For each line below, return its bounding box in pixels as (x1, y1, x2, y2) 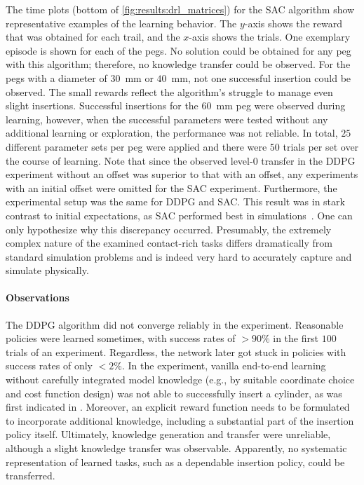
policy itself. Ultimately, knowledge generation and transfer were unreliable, (6, 427, 331, 442)
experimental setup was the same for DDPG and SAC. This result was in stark (6, 194, 345, 209)
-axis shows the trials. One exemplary (189, 29, 351, 44)
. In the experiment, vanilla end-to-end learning (121, 358, 326, 373)
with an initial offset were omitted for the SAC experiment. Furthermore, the (6, 180, 337, 195)
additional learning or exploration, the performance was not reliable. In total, (6, 125, 338, 140)
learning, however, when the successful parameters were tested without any (6, 111, 328, 126)
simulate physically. (6, 263, 89, 278)
